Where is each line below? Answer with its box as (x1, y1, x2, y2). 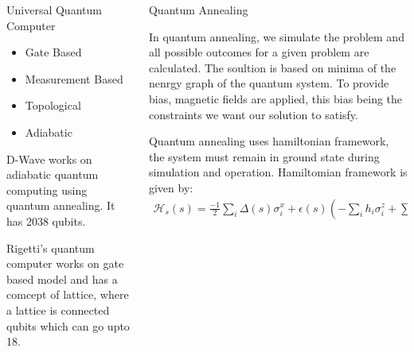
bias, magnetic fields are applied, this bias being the (148, 90, 403, 106)
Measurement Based (25, 70, 123, 87)
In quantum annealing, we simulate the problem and (148, 28, 404, 44)
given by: (148, 179, 193, 195)
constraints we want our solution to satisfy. (148, 106, 358, 122)
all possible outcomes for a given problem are (148, 44, 369, 60)
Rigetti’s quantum (6, 239, 95, 256)
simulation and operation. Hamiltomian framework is (148, 164, 408, 180)
